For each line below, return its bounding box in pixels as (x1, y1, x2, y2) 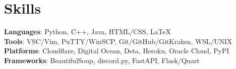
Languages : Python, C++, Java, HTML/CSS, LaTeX (4, 26, 171, 37)
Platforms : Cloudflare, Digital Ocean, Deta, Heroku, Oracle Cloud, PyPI (4, 46, 230, 56)
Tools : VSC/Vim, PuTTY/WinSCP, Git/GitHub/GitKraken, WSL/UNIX (4, 36, 233, 46)
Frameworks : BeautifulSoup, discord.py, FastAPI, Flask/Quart (4, 55, 200, 65)
